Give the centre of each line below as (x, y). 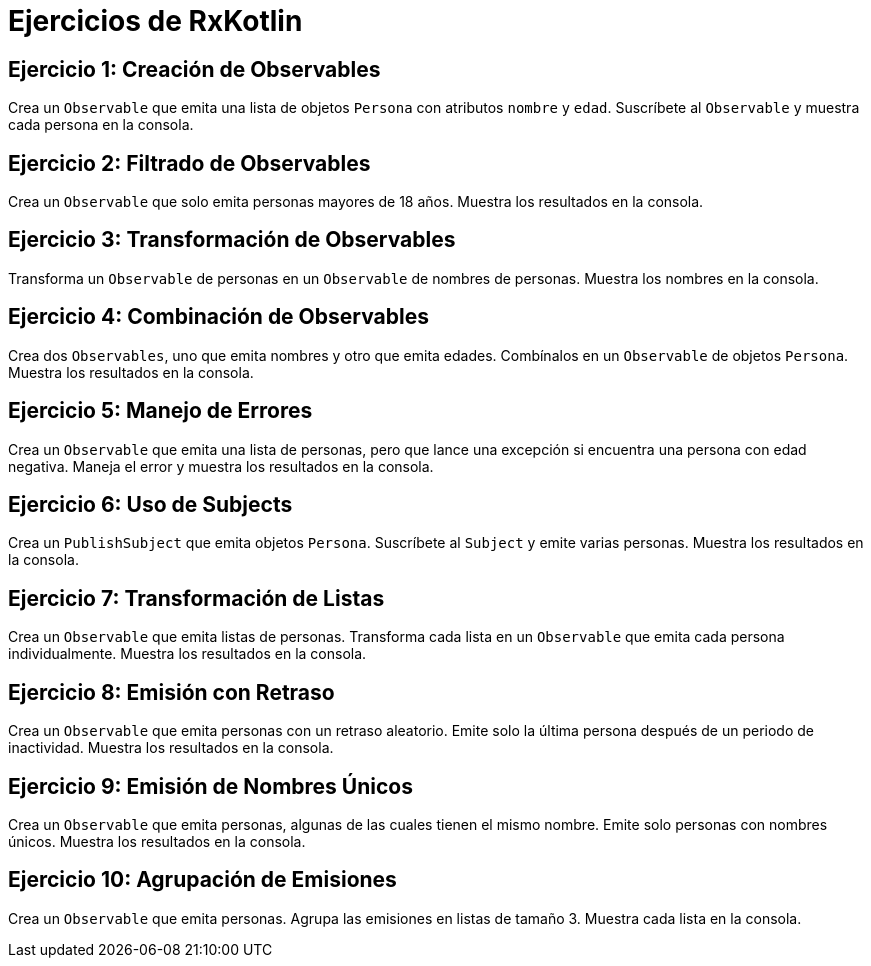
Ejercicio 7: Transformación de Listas (196, 598)
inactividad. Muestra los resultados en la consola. (171, 748)
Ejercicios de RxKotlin (155, 21)
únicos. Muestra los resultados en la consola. (157, 841)
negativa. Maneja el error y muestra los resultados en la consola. (221, 466)
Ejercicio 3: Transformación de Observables (232, 240)
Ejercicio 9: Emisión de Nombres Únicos (210, 786)
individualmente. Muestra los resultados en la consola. (187, 654)
